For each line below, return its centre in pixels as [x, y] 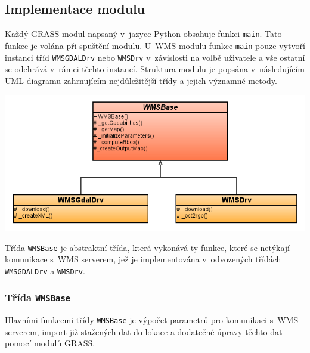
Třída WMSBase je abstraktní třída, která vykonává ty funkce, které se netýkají [147, 247]
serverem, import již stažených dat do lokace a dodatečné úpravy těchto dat [144, 331]
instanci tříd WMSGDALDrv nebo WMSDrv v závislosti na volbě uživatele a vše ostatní [155, 57]
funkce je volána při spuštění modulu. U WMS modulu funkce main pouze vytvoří [155, 45]
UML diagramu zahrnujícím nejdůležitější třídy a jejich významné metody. [141, 80]
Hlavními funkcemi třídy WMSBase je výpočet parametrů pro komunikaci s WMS [152, 320]
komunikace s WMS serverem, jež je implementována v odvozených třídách [143, 259]
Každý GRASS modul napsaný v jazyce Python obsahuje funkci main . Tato [143, 34]
